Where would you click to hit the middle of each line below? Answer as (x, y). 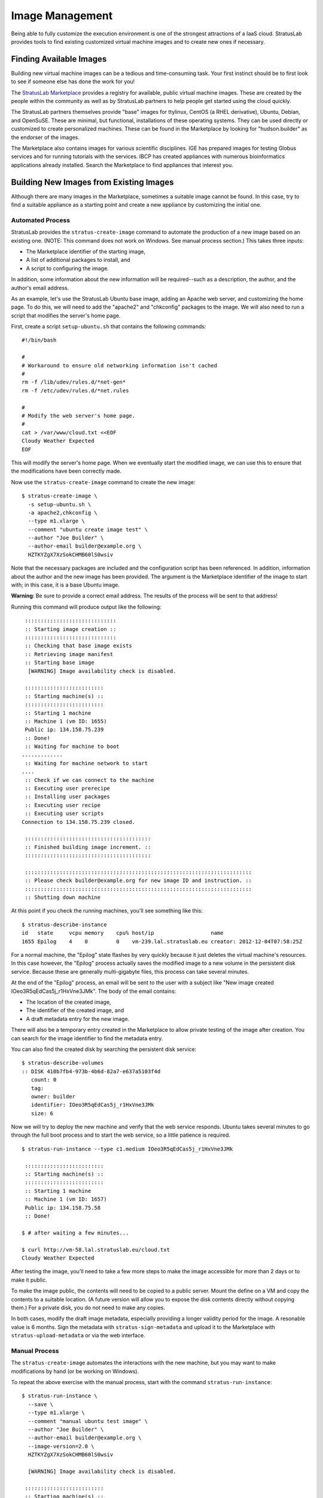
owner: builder (53, 1096)
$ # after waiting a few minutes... (75, 1233)
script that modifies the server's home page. (66, 315)
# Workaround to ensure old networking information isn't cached (120, 365)
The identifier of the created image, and (75, 1010)
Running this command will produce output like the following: (86, 607)
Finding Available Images (59, 59)
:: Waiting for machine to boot (72, 747)
